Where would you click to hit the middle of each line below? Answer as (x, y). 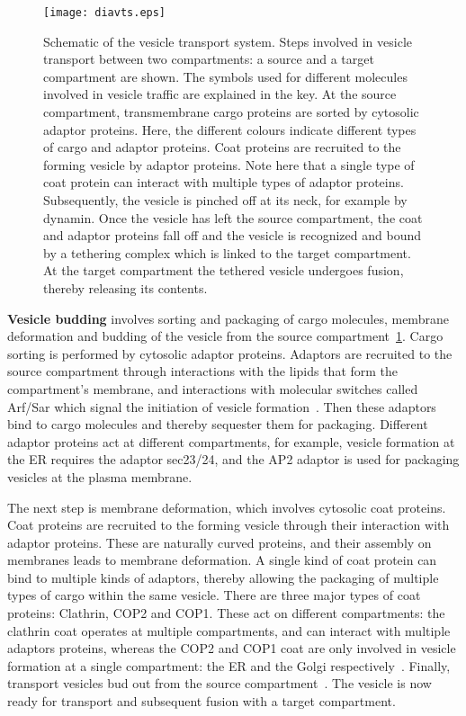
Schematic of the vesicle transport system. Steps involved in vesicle (228, 41)
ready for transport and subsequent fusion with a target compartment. (202, 701)
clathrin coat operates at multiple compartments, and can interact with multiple (229, 630)
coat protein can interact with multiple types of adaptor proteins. (224, 182)
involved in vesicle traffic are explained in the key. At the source (220, 94)
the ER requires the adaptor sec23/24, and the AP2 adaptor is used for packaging (233, 459)
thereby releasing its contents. (125, 287)
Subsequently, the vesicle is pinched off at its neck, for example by (225, 200)
